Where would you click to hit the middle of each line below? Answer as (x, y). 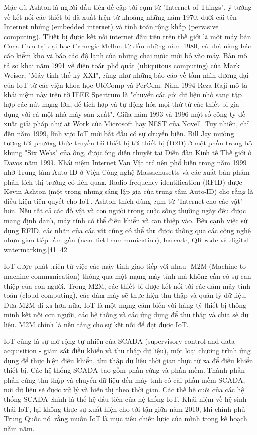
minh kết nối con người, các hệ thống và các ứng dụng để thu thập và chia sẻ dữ (126, 314)
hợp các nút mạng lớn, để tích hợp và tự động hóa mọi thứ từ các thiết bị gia (122, 104)
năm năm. (19, 428)
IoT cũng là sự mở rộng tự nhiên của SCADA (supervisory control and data (120, 341)
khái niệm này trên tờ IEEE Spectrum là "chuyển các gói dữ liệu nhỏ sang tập (123, 94)
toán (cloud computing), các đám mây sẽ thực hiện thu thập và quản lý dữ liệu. (126, 295)
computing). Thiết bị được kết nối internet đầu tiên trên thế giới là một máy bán (128, 36)
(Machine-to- (229, 266)
